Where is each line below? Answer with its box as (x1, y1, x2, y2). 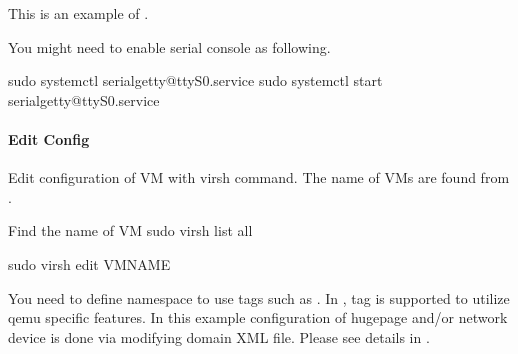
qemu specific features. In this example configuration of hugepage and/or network (8, 307, 508, 328)
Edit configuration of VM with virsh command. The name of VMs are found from (8, 167, 510, 188)
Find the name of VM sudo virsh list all (8, 220, 253, 241)
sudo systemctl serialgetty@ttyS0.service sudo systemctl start (8, 70, 383, 91)
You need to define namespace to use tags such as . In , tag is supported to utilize (8, 287, 510, 308)
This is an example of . (8, 3, 149, 23)
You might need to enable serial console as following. (8, 36, 331, 57)
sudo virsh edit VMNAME (8, 253, 171, 274)
